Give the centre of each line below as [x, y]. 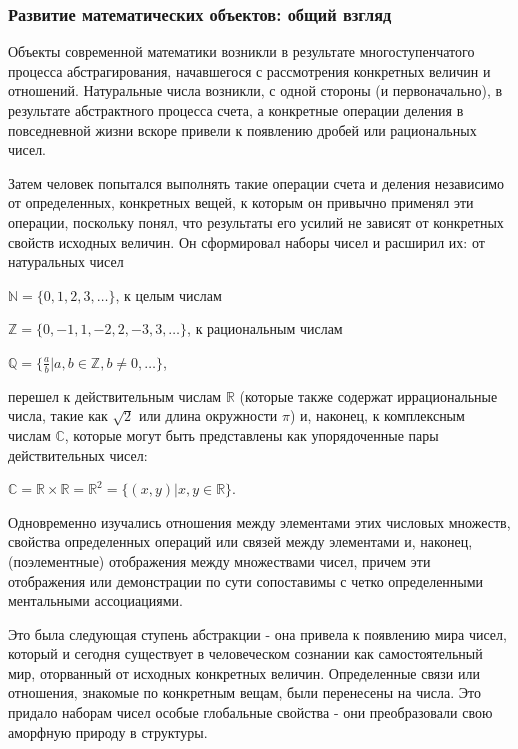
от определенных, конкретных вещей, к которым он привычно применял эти [241, 202]
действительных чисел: [78, 454]
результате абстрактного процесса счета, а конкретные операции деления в [236, 110]
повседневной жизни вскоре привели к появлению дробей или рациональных [242, 129]
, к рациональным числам [265, 328]
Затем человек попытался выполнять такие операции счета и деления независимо [256, 182]
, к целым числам [168, 294]
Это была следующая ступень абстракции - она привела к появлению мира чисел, [257, 633]
